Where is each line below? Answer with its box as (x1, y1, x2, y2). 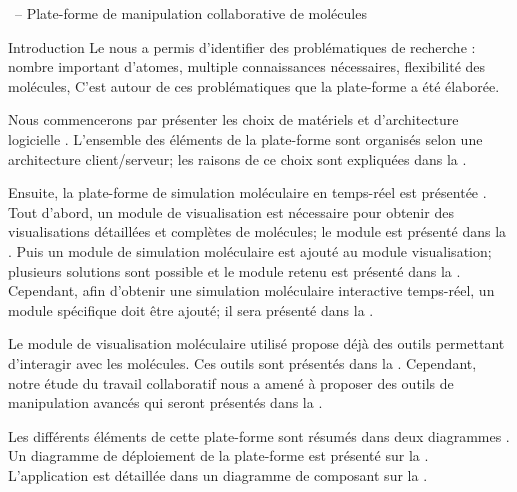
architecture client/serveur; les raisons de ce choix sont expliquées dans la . (8, 148, 467, 169)
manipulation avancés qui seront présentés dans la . (8, 392, 323, 413)
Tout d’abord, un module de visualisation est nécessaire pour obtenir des (8, 201, 454, 222)
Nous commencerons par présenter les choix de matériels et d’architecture (8, 109, 459, 130)
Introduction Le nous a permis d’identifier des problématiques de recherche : (8, 36, 476, 57)
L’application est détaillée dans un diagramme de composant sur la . (8, 464, 428, 485)
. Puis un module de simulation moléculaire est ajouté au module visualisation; (8, 240, 492, 261)
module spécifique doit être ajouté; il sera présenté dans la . (8, 299, 374, 320)
